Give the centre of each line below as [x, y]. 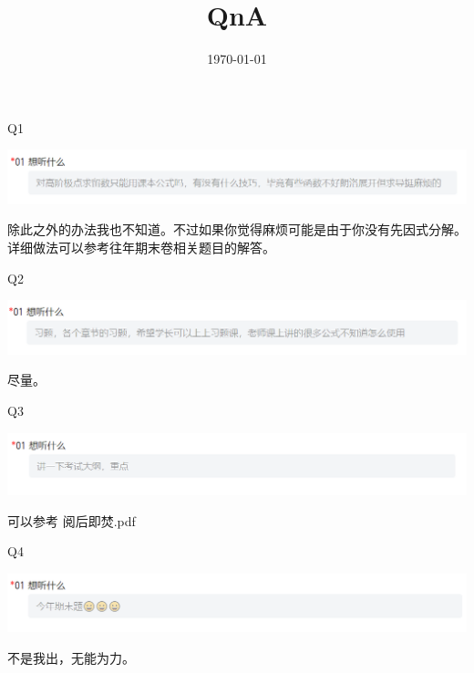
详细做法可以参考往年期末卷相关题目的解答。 [141, 248]
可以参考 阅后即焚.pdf [72, 520]
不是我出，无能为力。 [71, 657]
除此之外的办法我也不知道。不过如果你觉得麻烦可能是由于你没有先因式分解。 [237, 229]
